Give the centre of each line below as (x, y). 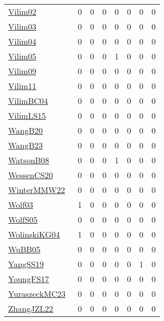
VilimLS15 (27, 115)
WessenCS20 (31, 175)
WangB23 (26, 145)
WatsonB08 (29, 160)
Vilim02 (22, 12)
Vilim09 (22, 71)
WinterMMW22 (37, 190)
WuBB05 (24, 249)
